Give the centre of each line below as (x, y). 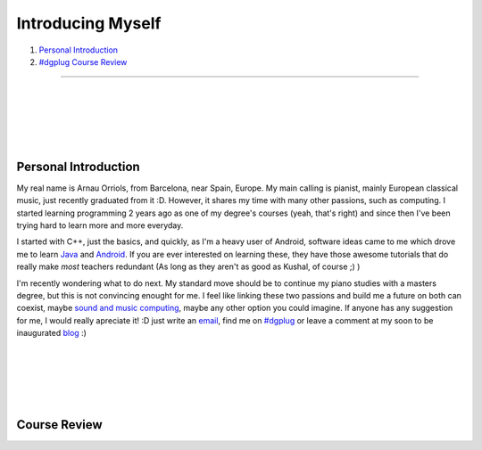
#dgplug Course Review (83, 61)
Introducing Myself (89, 23)
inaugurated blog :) (51, 333)
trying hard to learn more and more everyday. (100, 225)
